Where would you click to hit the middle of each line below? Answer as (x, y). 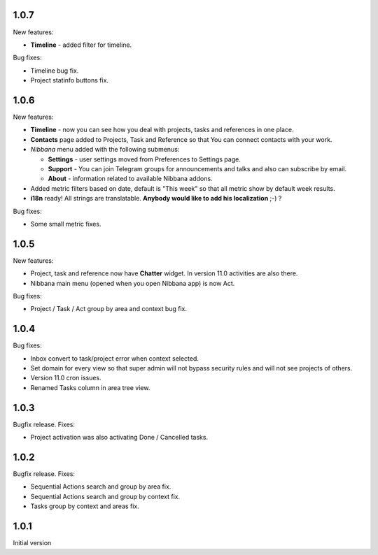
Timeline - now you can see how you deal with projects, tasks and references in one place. (162, 130)
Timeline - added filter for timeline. (81, 45)
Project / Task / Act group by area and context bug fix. (109, 309)
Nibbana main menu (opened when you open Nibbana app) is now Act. (133, 283)
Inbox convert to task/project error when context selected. (115, 358)
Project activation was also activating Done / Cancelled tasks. (119, 438)
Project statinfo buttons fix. (69, 80)
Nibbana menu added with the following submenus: (105, 150)
